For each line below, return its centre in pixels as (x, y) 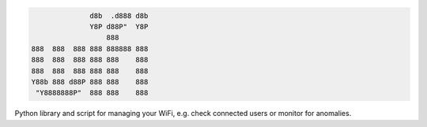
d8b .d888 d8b (119, 15)
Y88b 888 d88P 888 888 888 (90, 82)
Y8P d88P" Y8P (119, 26)
